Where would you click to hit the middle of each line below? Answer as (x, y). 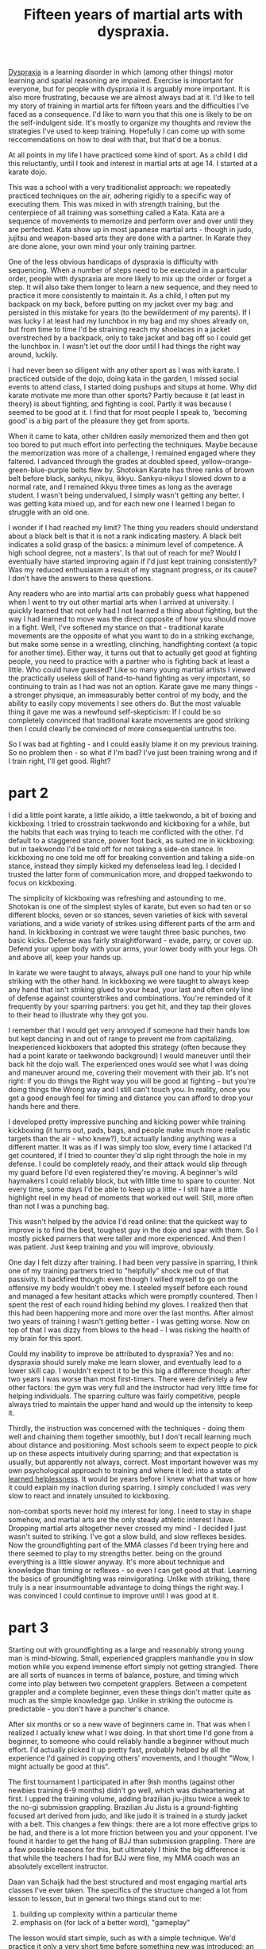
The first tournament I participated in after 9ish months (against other (122, 1782)
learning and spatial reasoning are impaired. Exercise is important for (121, 80)
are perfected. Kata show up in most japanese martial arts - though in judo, (131, 230)
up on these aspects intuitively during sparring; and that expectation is (124, 1454)
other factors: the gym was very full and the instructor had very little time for (133, 1388)
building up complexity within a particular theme (98, 1914)
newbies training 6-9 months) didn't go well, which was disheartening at (126, 1791)
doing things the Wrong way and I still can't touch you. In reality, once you (129, 1090)
